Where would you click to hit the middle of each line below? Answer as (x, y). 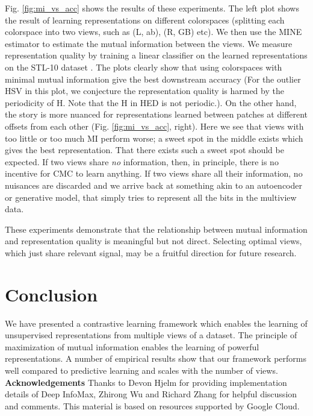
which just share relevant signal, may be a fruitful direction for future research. (151, 252)
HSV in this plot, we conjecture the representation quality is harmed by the (144, 91)
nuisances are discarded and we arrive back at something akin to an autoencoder (153, 185)
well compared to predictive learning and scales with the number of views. (141, 370)
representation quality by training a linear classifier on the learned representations (156, 55)
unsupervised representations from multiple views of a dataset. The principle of (151, 335)
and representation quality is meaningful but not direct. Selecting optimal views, (153, 241)
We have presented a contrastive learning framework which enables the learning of (156, 323)
